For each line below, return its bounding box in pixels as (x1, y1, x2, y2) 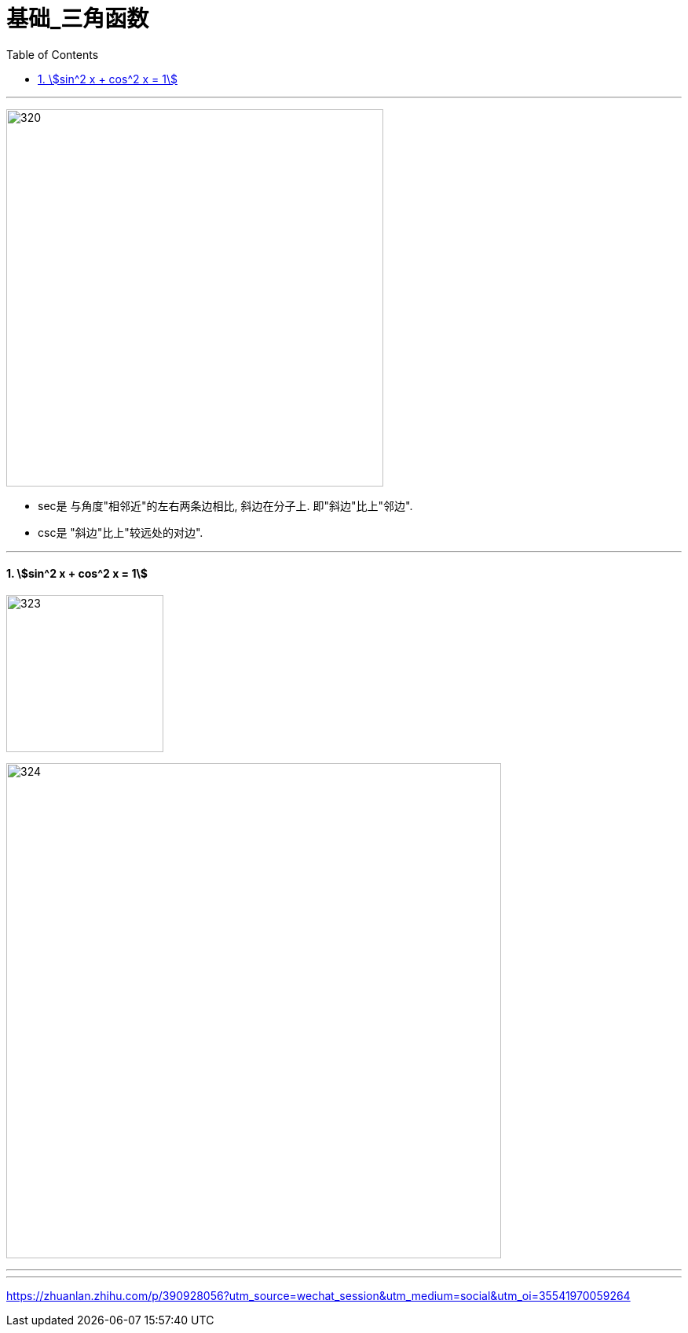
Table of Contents (6, 47, 99, 61)
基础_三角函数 (6, 6, 149, 32)
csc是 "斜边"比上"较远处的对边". (38, 525, 203, 539)
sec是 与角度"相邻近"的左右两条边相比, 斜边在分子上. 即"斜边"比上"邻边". (38, 498, 413, 512)
